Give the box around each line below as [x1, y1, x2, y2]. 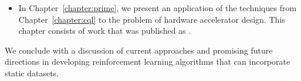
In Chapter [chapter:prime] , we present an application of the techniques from [18, 2, 297, 13]
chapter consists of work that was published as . [18, 24, 191, 37]
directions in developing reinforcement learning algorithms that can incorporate [5, 55, 290, 68]
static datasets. [5, 66, 59, 79]
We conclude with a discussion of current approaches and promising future [5, 44, 273, 56]
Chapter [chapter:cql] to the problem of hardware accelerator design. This [18, 13, 285, 25]
